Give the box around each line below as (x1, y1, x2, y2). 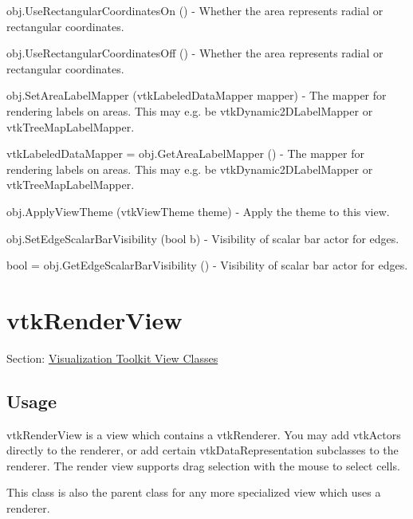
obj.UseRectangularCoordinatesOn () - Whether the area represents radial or (6, 2, 383, 18)
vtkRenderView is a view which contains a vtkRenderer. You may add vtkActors (6, 426, 401, 442)
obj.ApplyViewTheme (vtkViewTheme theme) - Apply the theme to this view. (6, 202, 390, 219)
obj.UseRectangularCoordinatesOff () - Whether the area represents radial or (6, 45, 383, 61)
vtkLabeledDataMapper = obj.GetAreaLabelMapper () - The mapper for (6, 145, 364, 162)
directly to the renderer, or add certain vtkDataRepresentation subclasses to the (6, 442, 399, 458)
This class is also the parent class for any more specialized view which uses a (6, 484, 381, 501)
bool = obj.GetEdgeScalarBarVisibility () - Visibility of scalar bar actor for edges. (6, 257, 408, 273)
